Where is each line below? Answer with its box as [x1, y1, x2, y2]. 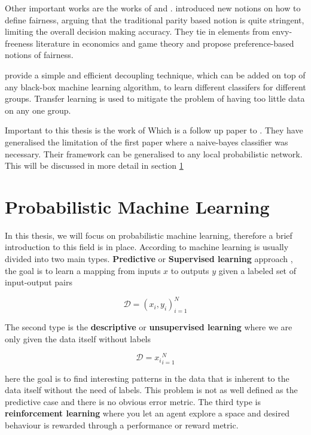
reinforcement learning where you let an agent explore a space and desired [5, 407, 289, 419]
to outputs [170, 264, 209, 276]
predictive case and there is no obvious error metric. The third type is [5, 395, 261, 407]
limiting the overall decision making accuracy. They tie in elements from [5, 25, 270, 38]
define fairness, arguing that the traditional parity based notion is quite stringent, [5, 13, 304, 26]
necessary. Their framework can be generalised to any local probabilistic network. [5, 147, 303, 160]
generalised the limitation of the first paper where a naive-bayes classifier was [5, 135, 288, 148]
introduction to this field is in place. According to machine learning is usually [5, 241, 289, 253]
